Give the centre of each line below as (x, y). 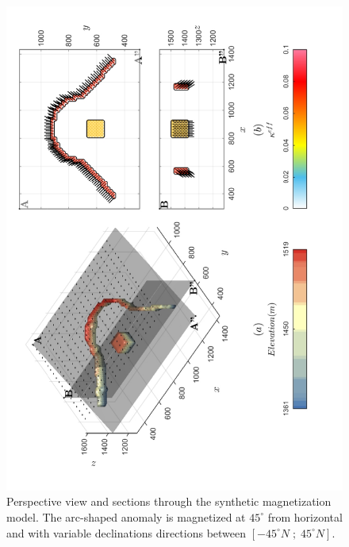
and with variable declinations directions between (127, 532)
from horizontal (305, 516)
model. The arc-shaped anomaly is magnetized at (126, 516)
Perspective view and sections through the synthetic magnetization (169, 501)
